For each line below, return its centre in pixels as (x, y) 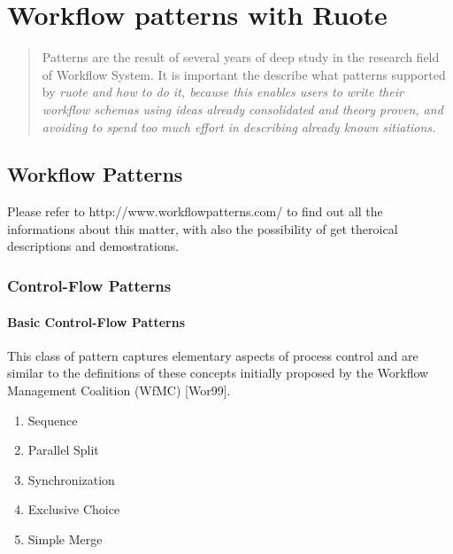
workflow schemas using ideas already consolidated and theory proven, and (242, 109)
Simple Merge (65, 538)
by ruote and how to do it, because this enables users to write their (223, 92)
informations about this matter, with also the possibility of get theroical (203, 228)
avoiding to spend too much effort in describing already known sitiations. (239, 126)
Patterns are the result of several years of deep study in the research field (241, 57)
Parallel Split (63, 450)
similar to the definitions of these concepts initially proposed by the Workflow (218, 373)
